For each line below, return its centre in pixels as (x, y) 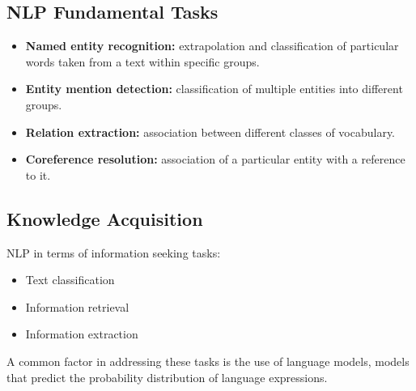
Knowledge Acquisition (105, 218)
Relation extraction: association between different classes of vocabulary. (210, 132)
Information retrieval (77, 306)
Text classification (70, 280)
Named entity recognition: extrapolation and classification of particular (212, 46)
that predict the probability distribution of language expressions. (167, 377)
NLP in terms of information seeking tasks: (114, 252)
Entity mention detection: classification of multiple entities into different (214, 89)
